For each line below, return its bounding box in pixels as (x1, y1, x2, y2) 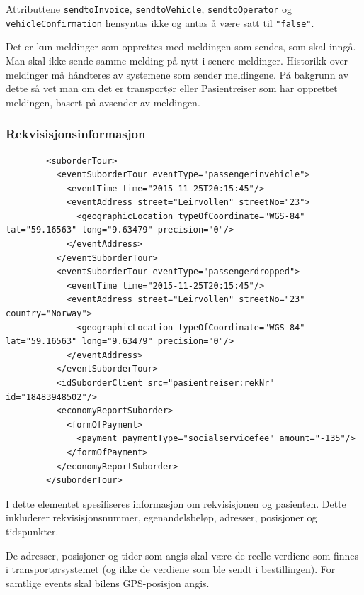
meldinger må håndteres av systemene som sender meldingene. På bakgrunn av (6, 67, 349, 82)
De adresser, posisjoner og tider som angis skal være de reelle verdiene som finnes (6, 547, 359, 562)
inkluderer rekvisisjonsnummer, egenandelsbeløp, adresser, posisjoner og (6, 510, 317, 525)
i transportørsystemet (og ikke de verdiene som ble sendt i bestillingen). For (6, 562, 336, 577)
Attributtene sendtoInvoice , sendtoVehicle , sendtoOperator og (6, 1, 292, 16)
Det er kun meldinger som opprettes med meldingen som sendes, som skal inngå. (6, 39, 356, 54)
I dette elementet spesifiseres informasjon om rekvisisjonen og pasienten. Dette (6, 496, 346, 511)
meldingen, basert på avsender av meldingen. (6, 94, 200, 109)
